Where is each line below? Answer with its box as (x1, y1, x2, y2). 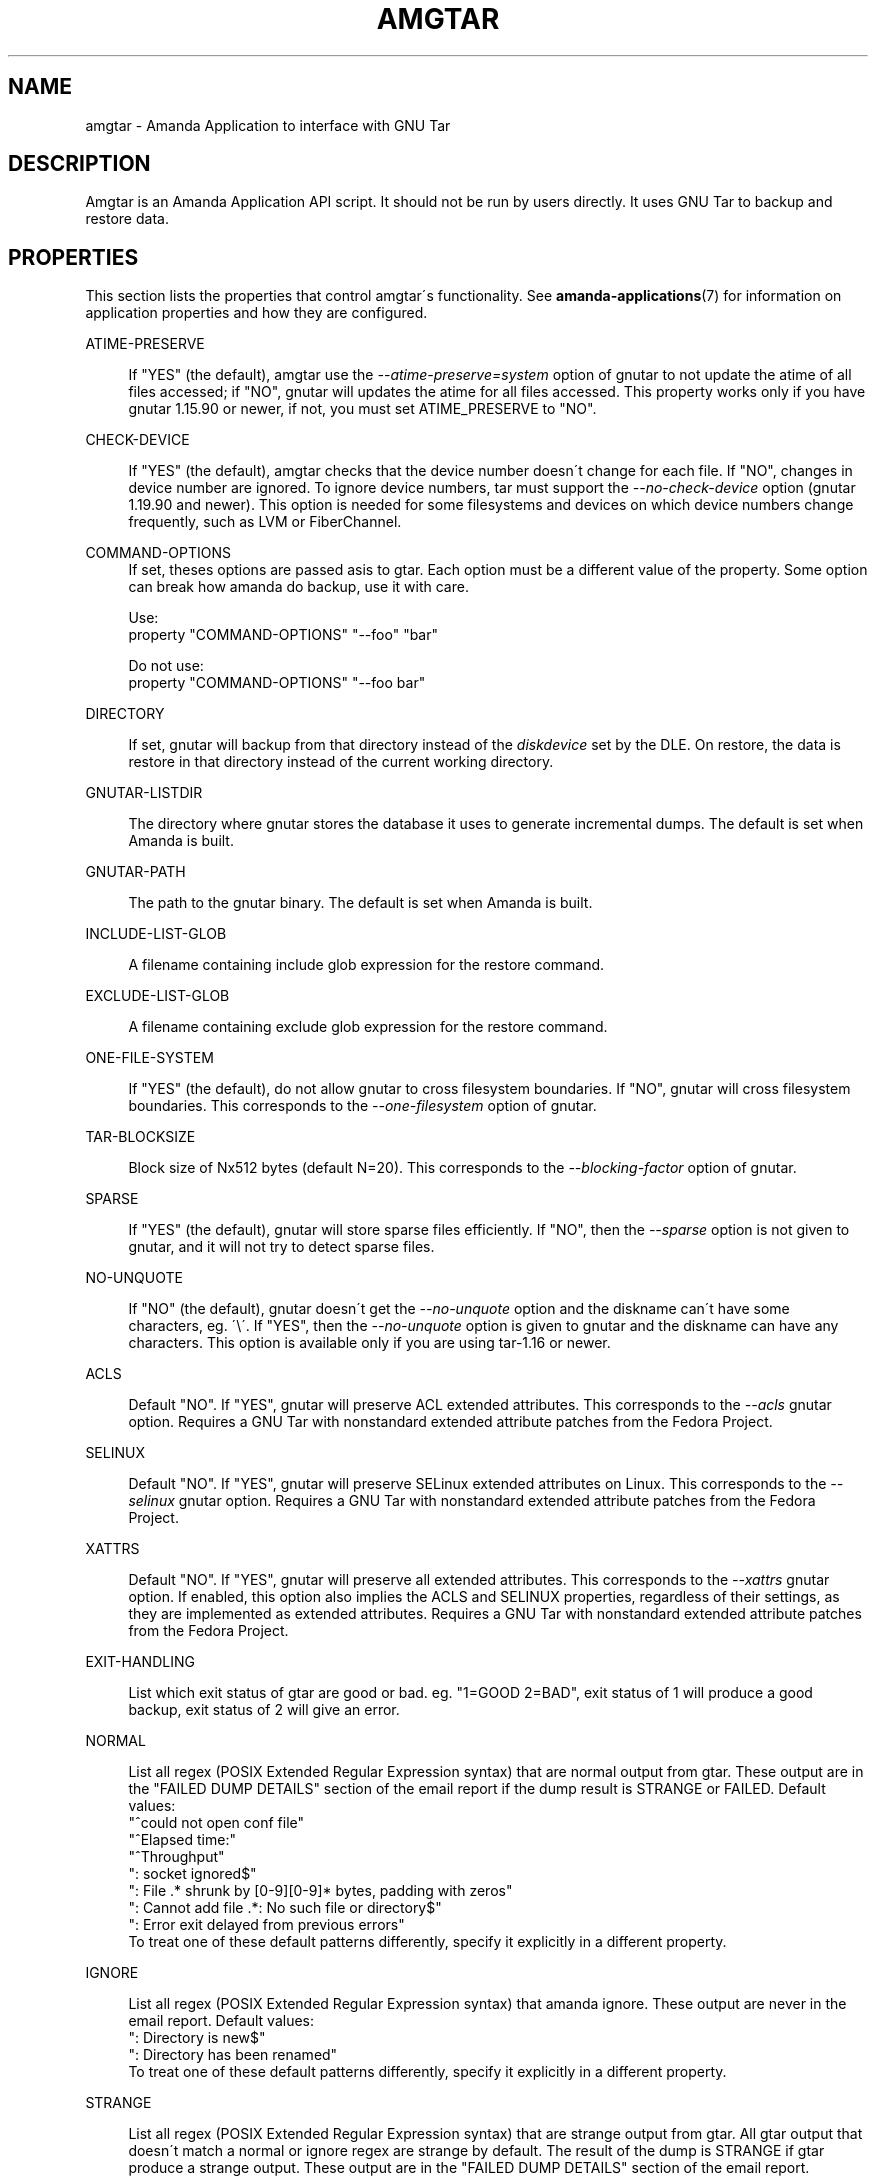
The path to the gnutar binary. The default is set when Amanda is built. (128, 894, 593, 912)
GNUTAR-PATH (85, 863, 186, 881)
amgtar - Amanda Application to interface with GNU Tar (85, 116, 451, 134)
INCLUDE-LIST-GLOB (85, 925, 227, 943)
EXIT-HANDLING (85, 1653, 195, 1671)
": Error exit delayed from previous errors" (128, 1916, 405, 1934)
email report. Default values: (128, 2012, 314, 2030)
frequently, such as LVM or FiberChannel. (128, 513, 402, 531)
